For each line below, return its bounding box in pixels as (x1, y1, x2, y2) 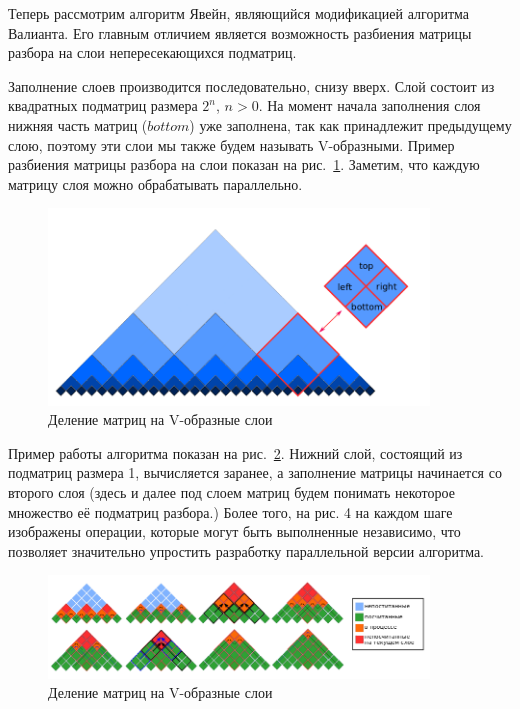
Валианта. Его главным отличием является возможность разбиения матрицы (8, 22, 472, 43)
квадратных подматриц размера (8, 95, 198, 116)
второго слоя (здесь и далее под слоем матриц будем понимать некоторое (8, 482, 455, 502)
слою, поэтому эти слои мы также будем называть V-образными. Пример (8, 134, 455, 155)
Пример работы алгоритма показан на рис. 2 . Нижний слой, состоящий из (8, 442, 463, 463)
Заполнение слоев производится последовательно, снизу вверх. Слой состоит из (8, 75, 495, 96)
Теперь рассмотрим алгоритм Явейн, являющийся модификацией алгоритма (8, 3, 469, 23)
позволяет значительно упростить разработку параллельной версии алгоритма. (8, 540, 484, 561)
